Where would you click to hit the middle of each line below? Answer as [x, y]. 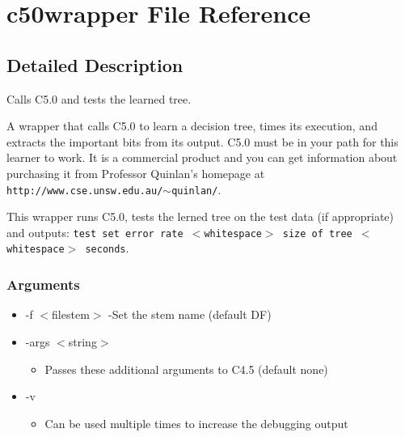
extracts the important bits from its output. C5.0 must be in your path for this [202, 141]
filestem [71, 314]
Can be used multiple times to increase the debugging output [196, 423]
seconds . [107, 248]
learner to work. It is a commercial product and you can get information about [202, 157]
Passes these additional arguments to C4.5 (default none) [186, 369]
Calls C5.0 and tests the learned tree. [99, 98]
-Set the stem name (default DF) [190, 314]
